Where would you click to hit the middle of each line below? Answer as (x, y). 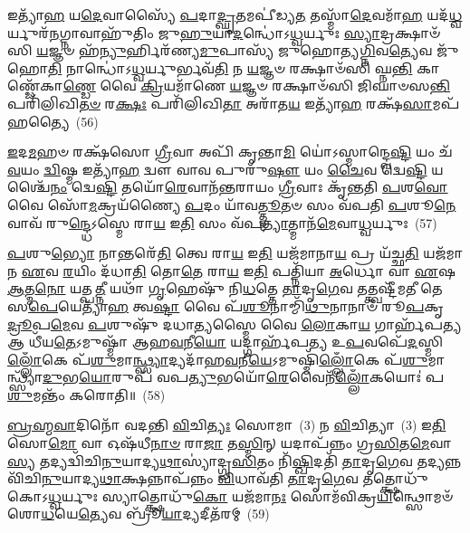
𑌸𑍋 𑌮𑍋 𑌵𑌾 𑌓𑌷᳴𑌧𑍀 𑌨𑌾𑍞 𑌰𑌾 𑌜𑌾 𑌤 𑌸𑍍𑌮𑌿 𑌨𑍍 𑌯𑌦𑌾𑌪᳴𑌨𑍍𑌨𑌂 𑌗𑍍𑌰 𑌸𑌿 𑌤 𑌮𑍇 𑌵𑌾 (230, 443)
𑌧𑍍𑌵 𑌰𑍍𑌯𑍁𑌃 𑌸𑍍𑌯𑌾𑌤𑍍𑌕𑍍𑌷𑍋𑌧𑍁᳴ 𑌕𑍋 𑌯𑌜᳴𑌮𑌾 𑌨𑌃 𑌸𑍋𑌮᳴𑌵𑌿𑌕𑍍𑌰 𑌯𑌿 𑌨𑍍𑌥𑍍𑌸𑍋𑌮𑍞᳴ (250, 495)
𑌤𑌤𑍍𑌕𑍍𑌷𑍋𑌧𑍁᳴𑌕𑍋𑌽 (395, 478)
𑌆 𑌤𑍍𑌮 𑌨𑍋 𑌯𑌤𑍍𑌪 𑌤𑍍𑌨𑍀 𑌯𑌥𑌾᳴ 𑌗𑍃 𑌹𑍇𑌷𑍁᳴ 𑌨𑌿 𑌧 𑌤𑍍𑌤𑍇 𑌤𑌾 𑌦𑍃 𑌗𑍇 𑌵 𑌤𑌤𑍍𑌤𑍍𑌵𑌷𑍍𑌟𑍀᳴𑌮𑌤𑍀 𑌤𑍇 (225, 288)
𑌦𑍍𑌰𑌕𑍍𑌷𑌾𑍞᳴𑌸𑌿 (410, 32)
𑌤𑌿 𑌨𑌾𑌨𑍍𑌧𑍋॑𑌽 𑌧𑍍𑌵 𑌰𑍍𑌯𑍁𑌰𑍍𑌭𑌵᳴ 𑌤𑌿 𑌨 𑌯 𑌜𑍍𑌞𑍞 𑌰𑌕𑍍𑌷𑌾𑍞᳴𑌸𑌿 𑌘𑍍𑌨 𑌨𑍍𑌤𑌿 (230, 67)
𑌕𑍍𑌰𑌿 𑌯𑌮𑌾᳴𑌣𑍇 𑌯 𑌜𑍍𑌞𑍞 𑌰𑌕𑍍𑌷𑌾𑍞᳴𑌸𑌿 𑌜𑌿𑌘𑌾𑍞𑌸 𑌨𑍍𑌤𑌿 (295, 86)
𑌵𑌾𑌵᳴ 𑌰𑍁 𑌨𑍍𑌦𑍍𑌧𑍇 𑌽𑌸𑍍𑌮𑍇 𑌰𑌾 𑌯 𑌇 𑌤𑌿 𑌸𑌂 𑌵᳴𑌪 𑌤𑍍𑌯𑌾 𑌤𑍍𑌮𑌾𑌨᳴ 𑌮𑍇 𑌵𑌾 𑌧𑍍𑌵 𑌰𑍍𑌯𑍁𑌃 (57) (222, 222)
